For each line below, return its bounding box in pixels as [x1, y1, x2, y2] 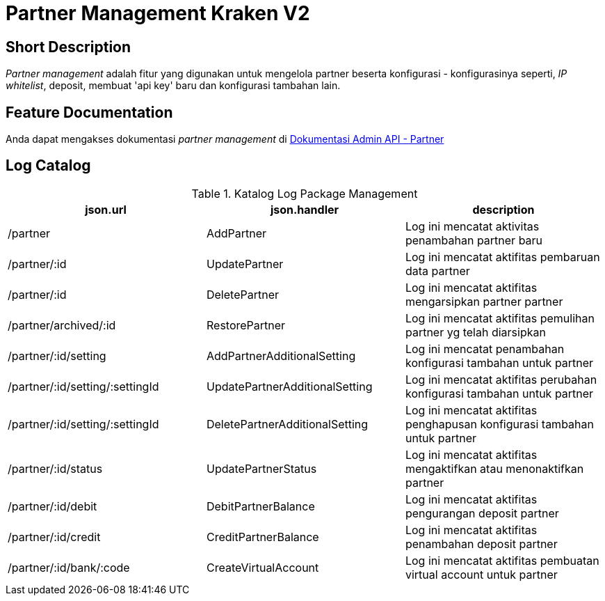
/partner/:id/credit [8, 529, 101, 544]
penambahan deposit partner [405, 536, 558, 551]
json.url [85, 202, 127, 217]
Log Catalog [6, 157, 91, 175]
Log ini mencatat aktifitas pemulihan [405, 311, 595, 325]
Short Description [6, 38, 131, 56]
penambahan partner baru [405, 233, 543, 247]
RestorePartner [206, 318, 286, 332]
